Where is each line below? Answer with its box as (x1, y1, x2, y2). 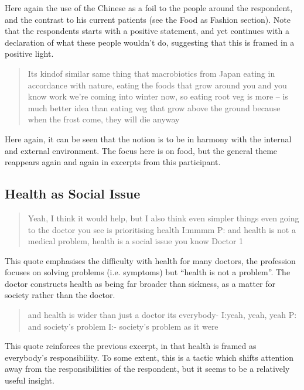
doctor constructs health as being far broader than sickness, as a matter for (5, 277, 276, 289)
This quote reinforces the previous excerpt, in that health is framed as (5, 340, 257, 352)
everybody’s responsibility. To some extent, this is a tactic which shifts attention (5, 351, 294, 363)
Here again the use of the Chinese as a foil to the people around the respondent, (5, 2, 293, 13)
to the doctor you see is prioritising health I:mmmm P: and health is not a (28, 223, 296, 235)
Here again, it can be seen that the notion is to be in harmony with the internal (5, 132, 292, 145)
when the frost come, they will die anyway (28, 113, 180, 125)
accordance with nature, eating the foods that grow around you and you (28, 78, 287, 91)
